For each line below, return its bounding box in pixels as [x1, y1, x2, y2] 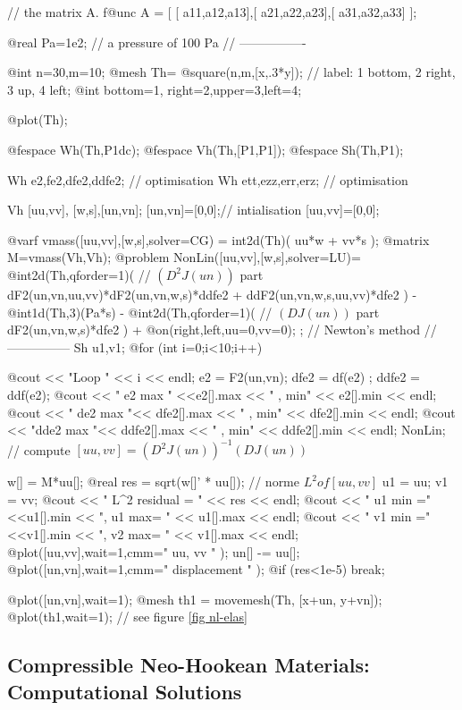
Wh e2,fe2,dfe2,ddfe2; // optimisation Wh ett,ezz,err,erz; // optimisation [7, 170, 408, 189]
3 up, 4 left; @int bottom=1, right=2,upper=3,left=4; [7, 80, 302, 98]
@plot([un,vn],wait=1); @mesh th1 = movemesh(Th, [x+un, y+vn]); [7, 589, 382, 608]
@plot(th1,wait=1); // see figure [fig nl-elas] [7, 607, 248, 626]
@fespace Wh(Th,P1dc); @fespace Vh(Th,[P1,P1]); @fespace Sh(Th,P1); [7, 139, 404, 158]
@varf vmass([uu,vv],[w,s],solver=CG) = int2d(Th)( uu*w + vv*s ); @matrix [7, 230, 430, 249]
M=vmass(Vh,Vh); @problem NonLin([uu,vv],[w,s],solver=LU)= [7, 248, 361, 266]
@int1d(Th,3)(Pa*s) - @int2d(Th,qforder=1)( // [7, 302, 273, 321]
